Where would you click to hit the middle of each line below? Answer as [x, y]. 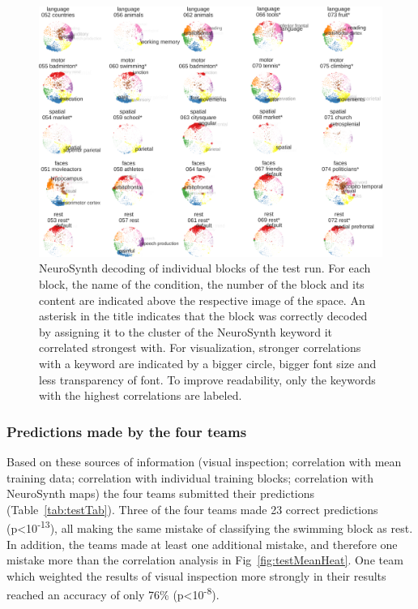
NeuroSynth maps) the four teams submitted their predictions [161, 493]
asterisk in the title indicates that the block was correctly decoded [203, 316]
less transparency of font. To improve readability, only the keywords [207, 379]
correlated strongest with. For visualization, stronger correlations [200, 347]
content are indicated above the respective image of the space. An [202, 300]
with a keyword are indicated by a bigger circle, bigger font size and [208, 364]
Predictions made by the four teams [127, 431]
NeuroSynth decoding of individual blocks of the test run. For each [205, 268]
